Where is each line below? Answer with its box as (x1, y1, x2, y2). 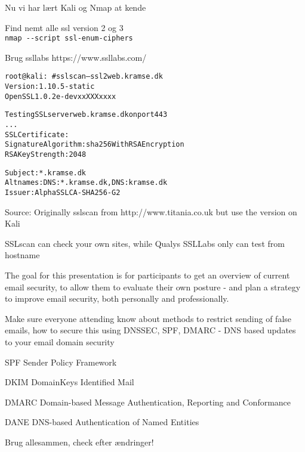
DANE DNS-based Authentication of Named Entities (5, 416, 199, 428)
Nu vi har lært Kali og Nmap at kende (5, 1, 146, 13)
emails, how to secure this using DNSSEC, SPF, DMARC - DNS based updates (5, 324, 296, 336)
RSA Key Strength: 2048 (5, 150, 87, 159)
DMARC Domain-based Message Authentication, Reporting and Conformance (5, 395, 291, 408)
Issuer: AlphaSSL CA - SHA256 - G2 (5, 188, 121, 197)
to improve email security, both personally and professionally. (5, 292, 229, 305)
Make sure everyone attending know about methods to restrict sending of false (5, 312, 292, 324)
